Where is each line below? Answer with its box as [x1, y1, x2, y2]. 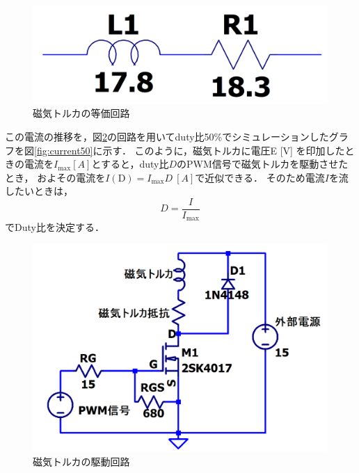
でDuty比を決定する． [5, 220, 104, 234]
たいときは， [14, 184, 73, 198]
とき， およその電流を [5, 170, 106, 184]
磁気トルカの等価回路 [33, 106, 130, 120]
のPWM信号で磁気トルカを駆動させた [177, 157, 349, 171]
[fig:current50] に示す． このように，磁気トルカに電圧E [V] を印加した [34, 143, 345, 157]
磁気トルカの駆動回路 [33, 454, 130, 468]
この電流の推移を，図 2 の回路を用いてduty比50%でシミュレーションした [5, 129, 329, 143]
